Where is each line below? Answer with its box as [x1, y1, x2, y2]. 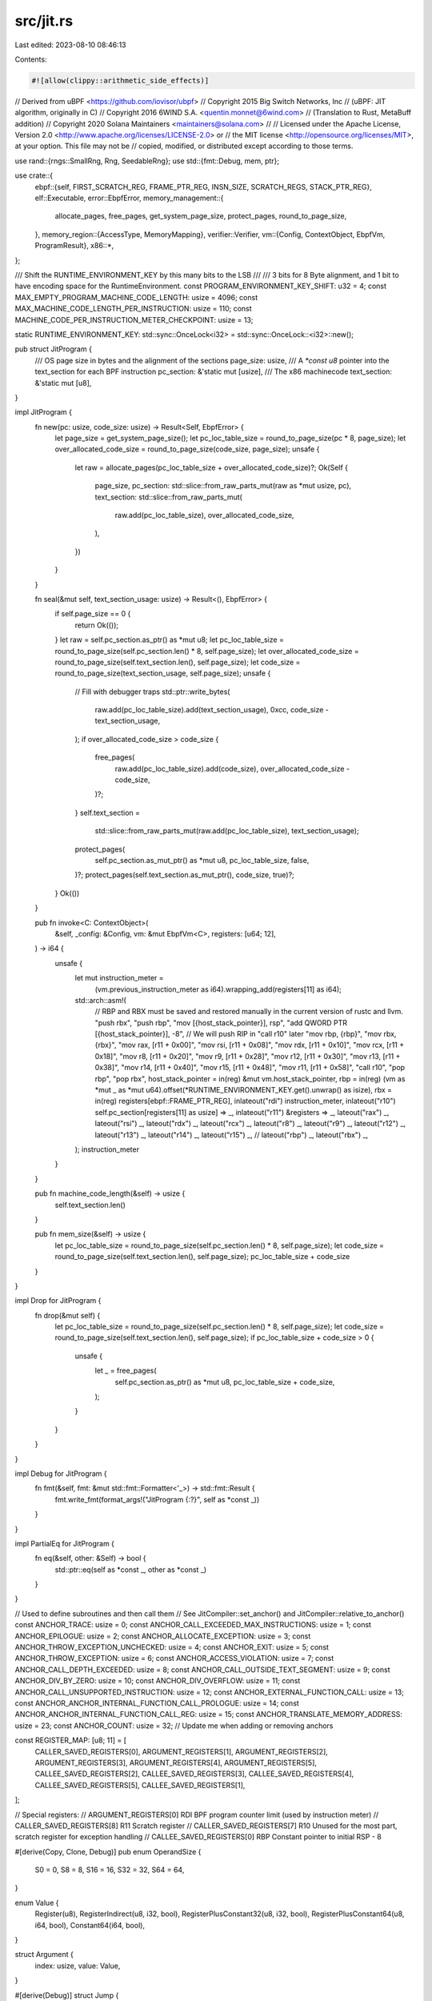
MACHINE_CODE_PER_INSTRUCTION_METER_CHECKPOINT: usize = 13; [14, 315, 254, 324]
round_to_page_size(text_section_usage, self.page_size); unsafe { [54, 668, 271, 678]
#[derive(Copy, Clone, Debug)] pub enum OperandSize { [14, 1847, 202, 1856]
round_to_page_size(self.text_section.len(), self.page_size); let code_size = [54, 657, 301, 667]
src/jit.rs [14, 12, 74, 30]
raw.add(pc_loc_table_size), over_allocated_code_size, [114, 511, 294, 520]
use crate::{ [14, 170, 54, 180]
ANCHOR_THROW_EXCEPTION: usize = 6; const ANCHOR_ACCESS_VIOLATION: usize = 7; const [14, 1654, 334, 1663]
